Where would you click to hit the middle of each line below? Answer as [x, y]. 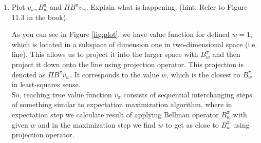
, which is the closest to [203, 74]
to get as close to [192, 124]
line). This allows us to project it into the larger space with [105, 54]
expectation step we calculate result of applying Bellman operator [115, 114]
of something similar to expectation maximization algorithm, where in [122, 104]
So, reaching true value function [62, 94]
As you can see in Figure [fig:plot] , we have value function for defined [120, 34]
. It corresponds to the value [115, 74]
